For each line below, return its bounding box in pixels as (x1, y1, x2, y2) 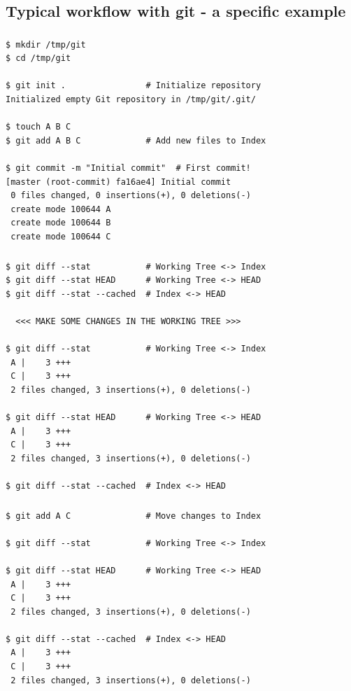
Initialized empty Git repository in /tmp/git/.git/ (6, 95, 256, 105)
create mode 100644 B (10, 218, 111, 228)
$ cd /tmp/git (6, 53, 71, 64)
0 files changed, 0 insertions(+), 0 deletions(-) (10, 190, 251, 201)
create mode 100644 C (10, 232, 111, 242)
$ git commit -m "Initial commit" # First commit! (6, 163, 251, 174)
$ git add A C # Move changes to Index (6, 510, 262, 521)
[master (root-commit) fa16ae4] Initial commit (6, 176, 231, 187)
